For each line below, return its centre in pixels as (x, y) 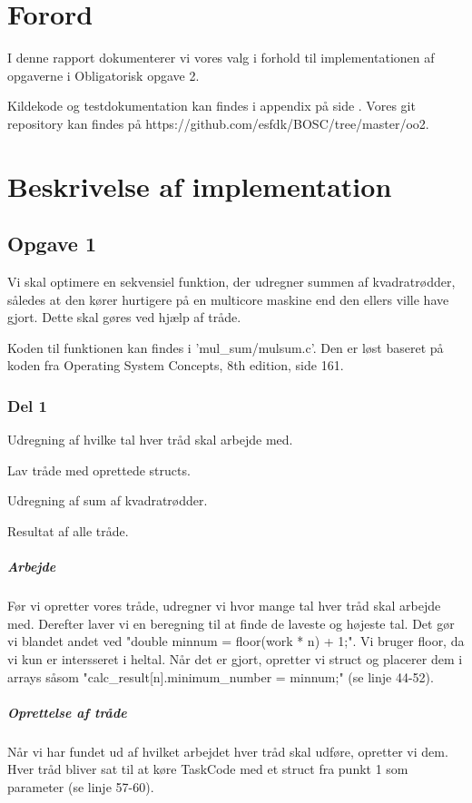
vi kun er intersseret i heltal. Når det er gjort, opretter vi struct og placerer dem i (235, 658)
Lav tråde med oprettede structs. (99, 470)
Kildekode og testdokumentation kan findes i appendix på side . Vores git (211, 106)
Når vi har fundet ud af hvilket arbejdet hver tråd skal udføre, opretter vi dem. (228, 751)
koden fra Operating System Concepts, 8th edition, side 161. (176, 365)
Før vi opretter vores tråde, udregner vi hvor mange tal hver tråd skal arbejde (224, 606)
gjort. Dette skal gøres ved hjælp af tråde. (124, 317)
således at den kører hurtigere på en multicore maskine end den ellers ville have (228, 299)
